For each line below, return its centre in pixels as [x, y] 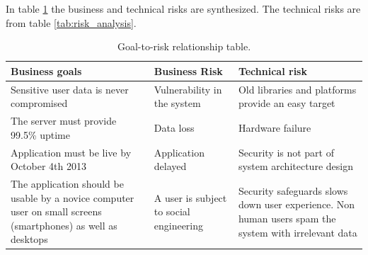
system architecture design [295, 166]
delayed [170, 166]
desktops [29, 239]
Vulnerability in [188, 89]
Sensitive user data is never [70, 89]
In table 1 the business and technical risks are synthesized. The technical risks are [183, 8]
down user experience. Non [297, 204]
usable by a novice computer [73, 197]
